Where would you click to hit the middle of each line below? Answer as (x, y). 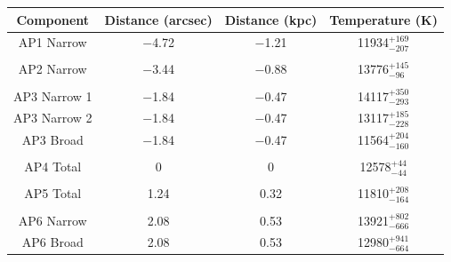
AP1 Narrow (52, 42)
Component (53, 19)
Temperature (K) (383, 19)
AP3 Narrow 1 (53, 95)
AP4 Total (53, 167)
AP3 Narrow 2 (53, 118)
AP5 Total (53, 193)
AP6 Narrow (52, 220)
